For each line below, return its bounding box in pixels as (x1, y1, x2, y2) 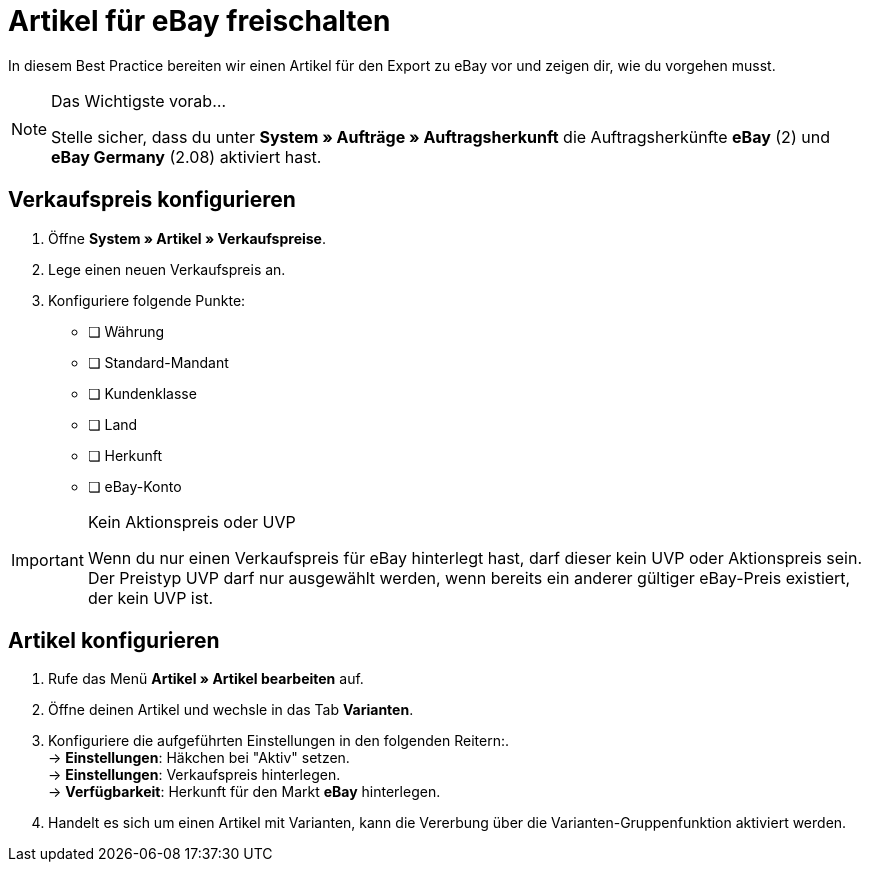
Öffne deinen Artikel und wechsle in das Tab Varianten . (48, 701, 414, 719)
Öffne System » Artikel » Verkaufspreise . (48, 229, 327, 247)
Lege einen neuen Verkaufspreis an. (48, 260, 286, 278)
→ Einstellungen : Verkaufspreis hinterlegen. (48, 766, 341, 784)
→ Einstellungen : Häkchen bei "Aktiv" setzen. (48, 749, 350, 767)
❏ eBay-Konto (88, 477, 182, 495)
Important (11, 549, 84, 570)
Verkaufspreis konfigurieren (8, 187, 296, 213)
